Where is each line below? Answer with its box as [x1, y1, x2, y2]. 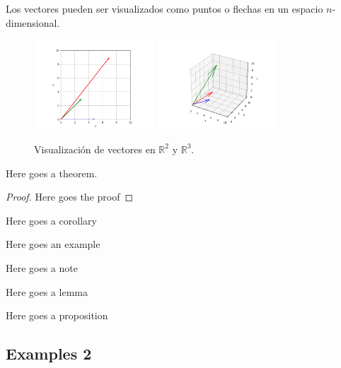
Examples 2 [6, 343, 92, 364]
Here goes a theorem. [6, 165, 98, 180]
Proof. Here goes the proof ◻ [6, 189, 134, 204]
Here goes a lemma [6, 284, 88, 299]
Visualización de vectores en [34, 141, 156, 156]
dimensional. [6, 15, 60, 30]
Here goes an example [6, 237, 100, 251]
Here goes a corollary [6, 213, 97, 227]
